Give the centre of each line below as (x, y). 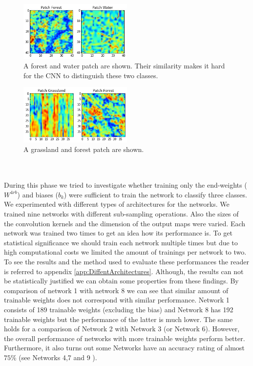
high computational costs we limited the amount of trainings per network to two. (125, 252)
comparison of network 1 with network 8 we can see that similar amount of (116, 290)
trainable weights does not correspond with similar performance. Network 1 (117, 300)
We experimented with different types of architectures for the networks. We (117, 204)
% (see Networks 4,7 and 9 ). (54, 357)
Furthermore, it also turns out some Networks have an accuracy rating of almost (124, 348)
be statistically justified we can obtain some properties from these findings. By (121, 281)
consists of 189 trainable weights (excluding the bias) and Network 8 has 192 (119, 309)
